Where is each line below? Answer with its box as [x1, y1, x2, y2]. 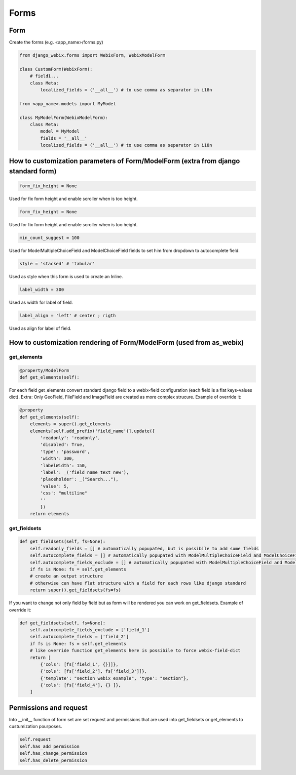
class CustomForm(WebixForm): [19, 66, 93, 72]
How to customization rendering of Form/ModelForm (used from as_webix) [9, 338, 244, 347]
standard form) [9, 167, 57, 175]
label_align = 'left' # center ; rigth [19, 313, 116, 319]
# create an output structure [30, 573, 103, 579]
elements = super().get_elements [30, 421, 111, 427]
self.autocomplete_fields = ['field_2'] [30, 634, 129, 640]
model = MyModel [40, 128, 80, 134]
